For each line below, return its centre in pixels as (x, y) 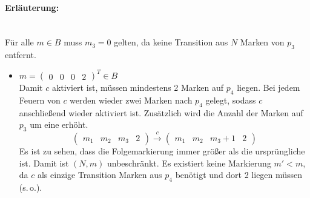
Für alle (19, 42)
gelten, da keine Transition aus (171, 42)
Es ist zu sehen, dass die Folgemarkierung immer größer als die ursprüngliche (162, 151)
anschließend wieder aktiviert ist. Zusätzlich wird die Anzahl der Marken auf (161, 112)
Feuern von (40, 100)
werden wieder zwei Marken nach (131, 100)
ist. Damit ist (44, 163)
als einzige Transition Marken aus (100, 175)
